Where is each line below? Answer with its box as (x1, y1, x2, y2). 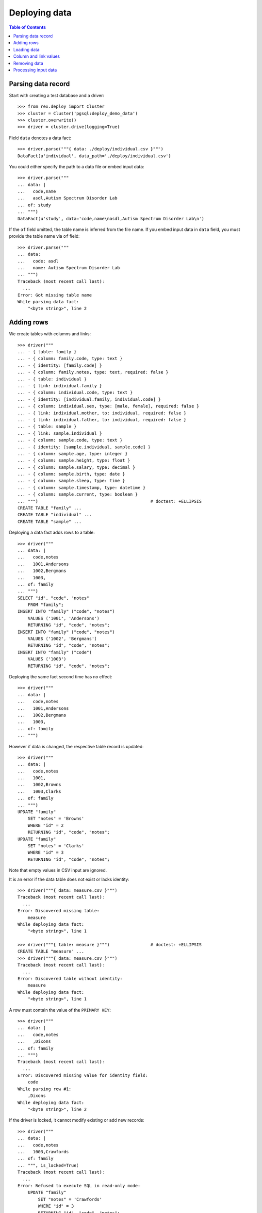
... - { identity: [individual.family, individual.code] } (17, 396, 161, 402)
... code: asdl (17, 258, 59, 264)
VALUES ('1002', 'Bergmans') (27, 636, 97, 641)
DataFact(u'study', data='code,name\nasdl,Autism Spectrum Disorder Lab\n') (17, 216, 205, 221)
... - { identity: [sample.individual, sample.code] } (17, 444, 151, 450)
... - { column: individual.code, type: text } (17, 390, 133, 395)
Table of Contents (9, 24, 46, 30)
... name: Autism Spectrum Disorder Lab (17, 265, 120, 270)
